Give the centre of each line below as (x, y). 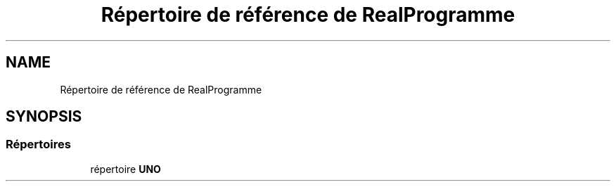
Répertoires (38, 144)
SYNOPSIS (44, 117)
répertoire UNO (126, 169)
